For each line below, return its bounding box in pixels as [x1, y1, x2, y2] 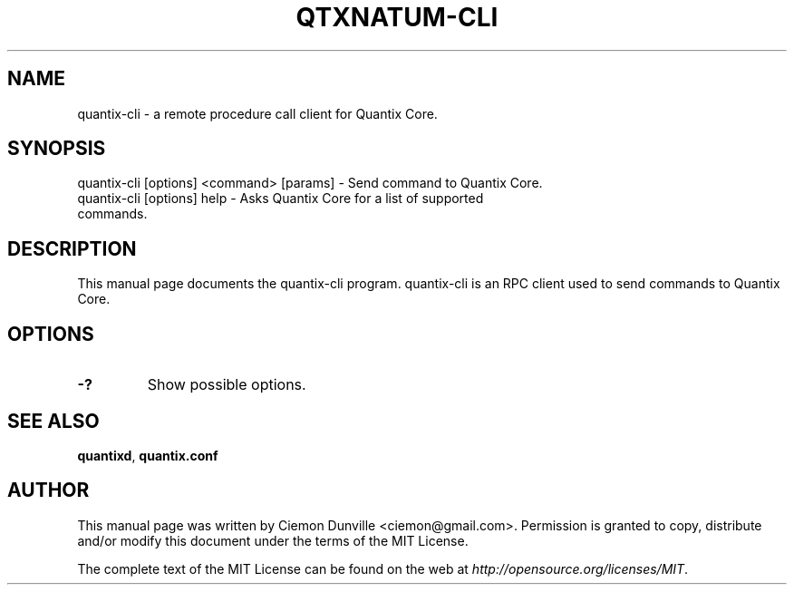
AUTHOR [7, 479, 90, 502]
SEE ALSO [7, 409, 100, 432]
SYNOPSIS [7, 137, 106, 160]
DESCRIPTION [7, 237, 137, 260]
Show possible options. [147, 375, 306, 394]
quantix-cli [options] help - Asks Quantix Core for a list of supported [77, 190, 484, 207]
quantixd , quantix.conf [77, 447, 218, 463]
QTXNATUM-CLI [295, 2, 499, 33]
